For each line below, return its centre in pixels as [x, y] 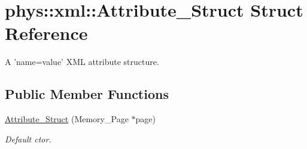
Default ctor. [28, 139]
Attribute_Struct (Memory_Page [67, 119]
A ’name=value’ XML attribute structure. [82, 62]
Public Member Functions [87, 94]
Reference [46, 33]
